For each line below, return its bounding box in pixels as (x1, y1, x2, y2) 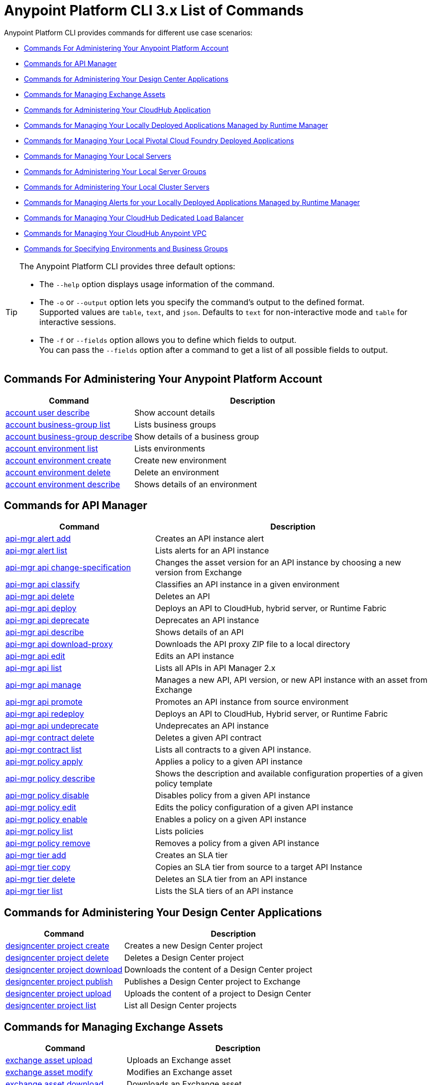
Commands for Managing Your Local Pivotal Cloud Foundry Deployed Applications (24, 136, 294, 145)
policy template (155, 778, 213, 789)
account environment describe (5, 479, 120, 489)
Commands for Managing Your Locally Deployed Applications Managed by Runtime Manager (24, 120, 328, 129)
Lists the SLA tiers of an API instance (155, 886, 294, 896)
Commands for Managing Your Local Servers (24, 151, 171, 160)
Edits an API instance (155, 651, 234, 661)
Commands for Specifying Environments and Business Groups (24, 244, 228, 253)
